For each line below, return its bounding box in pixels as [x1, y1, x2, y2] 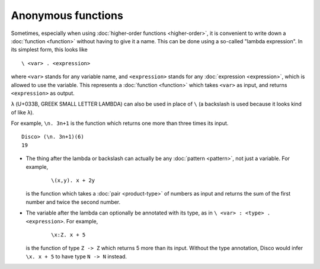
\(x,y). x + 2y [51, 177, 95, 184]
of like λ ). [11, 108, 34, 116]
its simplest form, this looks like [11, 46, 88, 53]
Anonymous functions [11, 9, 124, 22]
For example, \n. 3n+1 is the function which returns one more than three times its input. [11, 120, 229, 127]
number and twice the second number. [25, 198, 121, 206]
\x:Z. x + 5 [51, 231, 86, 238]
